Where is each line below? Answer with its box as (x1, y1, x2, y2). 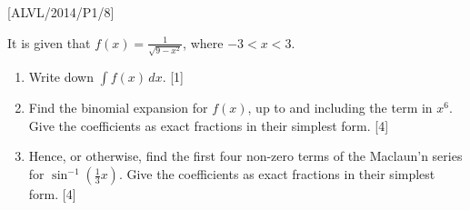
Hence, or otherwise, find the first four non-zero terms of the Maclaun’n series (28, 146, 463, 165)
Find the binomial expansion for (28, 98, 208, 117)
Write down (28, 67, 95, 86)
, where (183, 33, 224, 52)
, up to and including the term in (247, 98, 433, 117)
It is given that (7, 33, 91, 52)
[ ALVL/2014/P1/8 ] (7, 3, 115, 21)
